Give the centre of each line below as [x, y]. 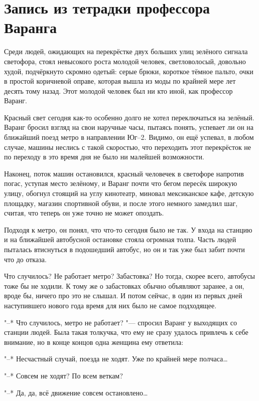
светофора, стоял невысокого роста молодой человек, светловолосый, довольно [125, 61]
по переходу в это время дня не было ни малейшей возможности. [104, 157]
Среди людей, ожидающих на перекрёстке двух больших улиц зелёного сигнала [126, 51]
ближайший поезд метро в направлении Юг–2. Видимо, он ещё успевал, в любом [129, 137]
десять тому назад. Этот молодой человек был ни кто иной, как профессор [118, 90]
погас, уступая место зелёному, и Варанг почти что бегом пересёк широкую [121, 183]
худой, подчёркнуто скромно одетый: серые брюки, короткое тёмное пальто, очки [129, 71]
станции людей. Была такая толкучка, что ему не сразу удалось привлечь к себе [126, 332]
